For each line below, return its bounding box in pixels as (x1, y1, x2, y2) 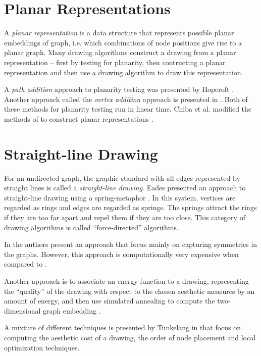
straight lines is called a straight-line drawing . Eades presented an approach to (4, 182, 246, 193)
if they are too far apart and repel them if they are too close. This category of (4, 212, 245, 222)
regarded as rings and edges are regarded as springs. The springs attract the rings (4, 202, 257, 213)
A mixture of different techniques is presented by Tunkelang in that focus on (4, 322, 241, 333)
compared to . (4, 259, 47, 269)
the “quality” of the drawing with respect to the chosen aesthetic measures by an (4, 285, 255, 296)
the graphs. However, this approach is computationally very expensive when (4, 248, 239, 259)
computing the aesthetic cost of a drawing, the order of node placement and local (4, 332, 256, 342)
